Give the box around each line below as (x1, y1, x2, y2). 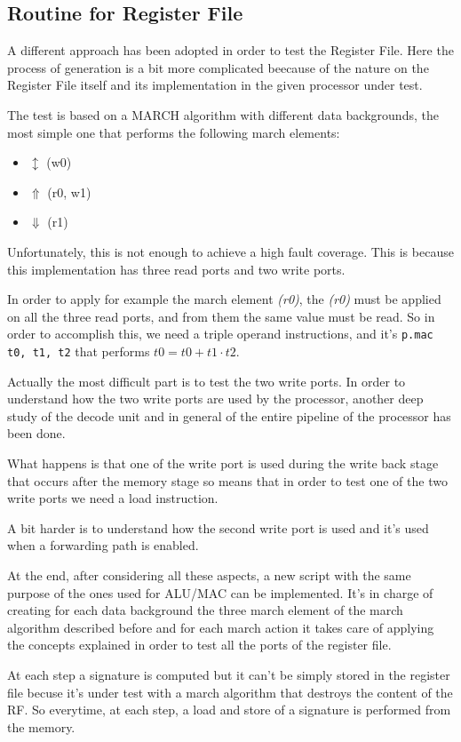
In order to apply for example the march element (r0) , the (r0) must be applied (7, 290, 441, 308)
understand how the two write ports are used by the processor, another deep (7, 389, 424, 408)
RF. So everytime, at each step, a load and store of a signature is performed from (7, 700, 451, 719)
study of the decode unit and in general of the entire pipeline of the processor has (7, 406, 451, 425)
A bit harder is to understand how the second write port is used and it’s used (7, 518, 429, 537)
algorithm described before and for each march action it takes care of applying (7, 618, 434, 636)
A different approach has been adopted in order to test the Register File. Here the (7, 41, 454, 60)
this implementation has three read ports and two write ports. (7, 259, 346, 278)
